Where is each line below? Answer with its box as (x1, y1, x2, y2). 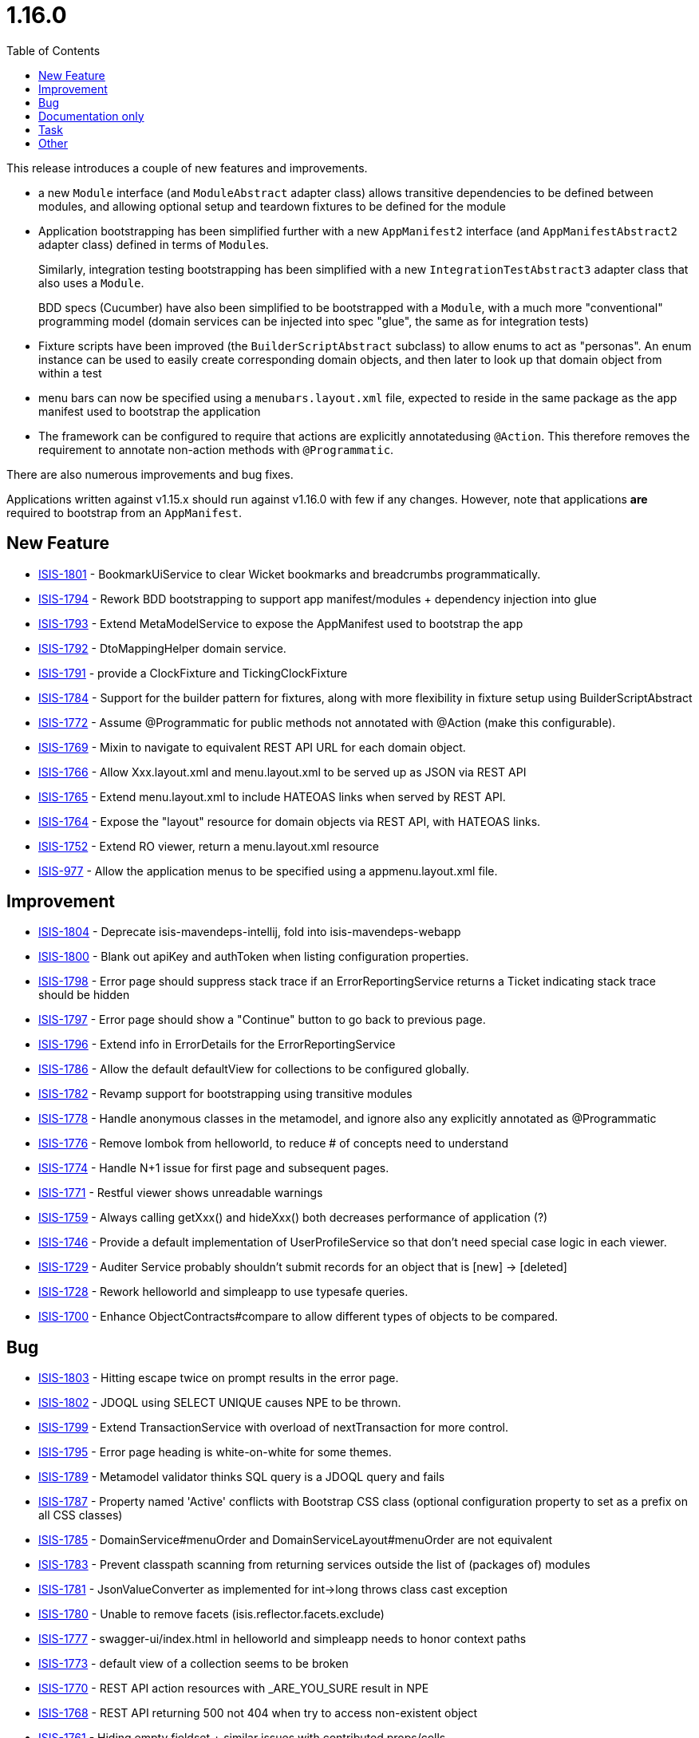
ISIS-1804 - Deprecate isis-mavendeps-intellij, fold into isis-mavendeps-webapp (38, 925, 461, 939)
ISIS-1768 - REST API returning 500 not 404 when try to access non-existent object (38, 1706, 478, 1720)
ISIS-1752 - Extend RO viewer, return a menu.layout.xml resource (38, 839, 380, 853)
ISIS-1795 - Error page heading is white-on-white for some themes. (38, 1445, 392, 1460)
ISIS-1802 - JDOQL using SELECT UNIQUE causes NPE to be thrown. (38, 1396, 401, 1410)
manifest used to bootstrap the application (38, 404, 261, 418)
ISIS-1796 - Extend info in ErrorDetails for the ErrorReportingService (38, 1037, 396, 1052)
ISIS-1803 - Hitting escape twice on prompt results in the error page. (38, 1371, 399, 1385)
